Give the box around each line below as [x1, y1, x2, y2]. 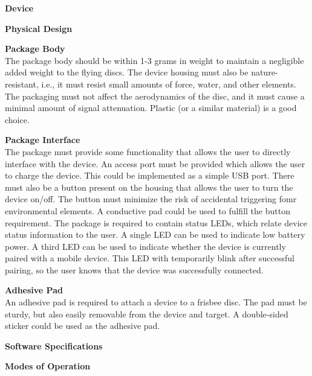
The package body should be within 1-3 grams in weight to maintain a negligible [5, 54, 304, 66]
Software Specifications [5, 339, 103, 352]
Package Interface [5, 133, 80, 146]
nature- [251, 66, 278, 78]
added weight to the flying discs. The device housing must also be [5, 66, 249, 78]
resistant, [5, 77, 39, 90]
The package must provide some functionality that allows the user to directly [5, 145, 291, 158]
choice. [5, 113, 30, 126]
